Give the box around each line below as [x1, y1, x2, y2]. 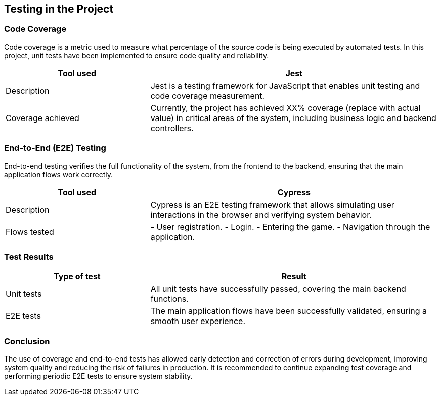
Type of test [53, 271, 101, 282]
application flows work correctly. [4, 170, 113, 179]
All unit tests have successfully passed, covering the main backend [150, 284, 406, 294]
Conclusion [4, 336, 50, 346]
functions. [150, 294, 189, 304]
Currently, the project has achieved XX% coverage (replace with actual [150, 102, 421, 113]
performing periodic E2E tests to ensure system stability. [4, 372, 193, 381]
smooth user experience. [150, 316, 245, 327]
